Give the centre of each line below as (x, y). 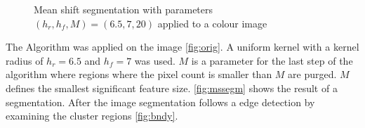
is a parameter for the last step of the (272, 60)
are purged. (312, 74)
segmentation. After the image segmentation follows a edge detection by (160, 102)
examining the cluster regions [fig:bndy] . (92, 116)
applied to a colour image (212, 23)
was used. (155, 60)
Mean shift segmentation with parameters (124, 9)
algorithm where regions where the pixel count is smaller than (139, 74)
